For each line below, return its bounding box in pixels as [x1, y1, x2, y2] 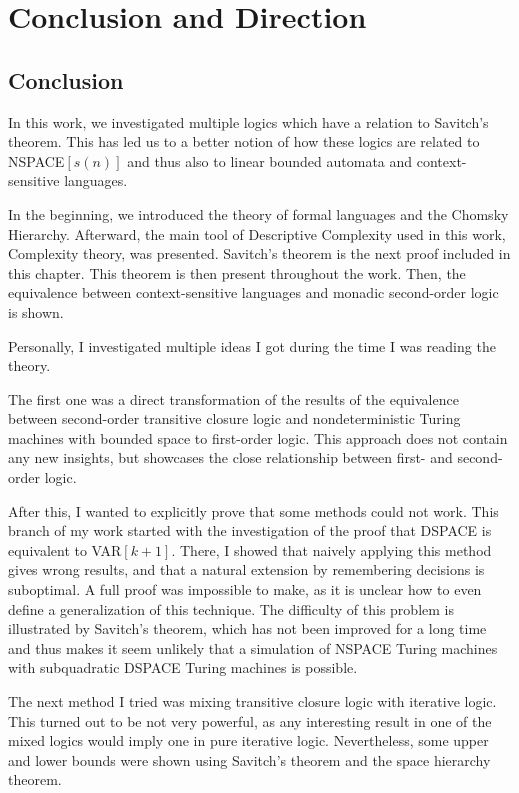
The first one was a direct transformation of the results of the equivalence [8, 388, 459, 409]
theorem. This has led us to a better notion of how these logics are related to [8, 131, 480, 152]
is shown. [8, 301, 64, 322]
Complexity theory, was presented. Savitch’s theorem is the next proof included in [8, 243, 511, 264]
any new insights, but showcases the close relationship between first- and [8, 447, 453, 468]
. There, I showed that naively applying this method [171, 539, 492, 560]
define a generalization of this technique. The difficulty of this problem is [8, 598, 454, 619]
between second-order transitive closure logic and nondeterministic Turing [8, 408, 461, 429]
